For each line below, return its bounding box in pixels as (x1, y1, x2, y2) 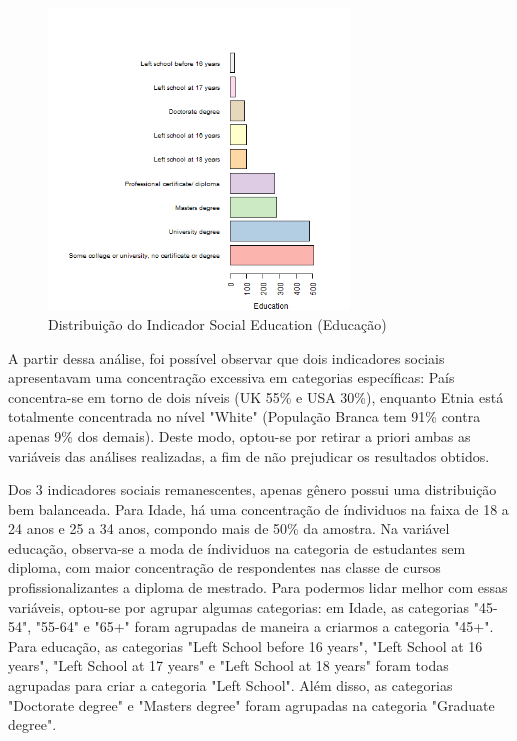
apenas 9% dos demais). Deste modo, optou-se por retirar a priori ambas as (8, 425, 471, 446)
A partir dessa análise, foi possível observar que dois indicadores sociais (8, 347, 445, 368)
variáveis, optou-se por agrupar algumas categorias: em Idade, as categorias (8, 596, 470, 617)
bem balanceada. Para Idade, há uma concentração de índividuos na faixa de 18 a (8, 498, 509, 519)
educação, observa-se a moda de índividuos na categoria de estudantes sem (8, 537, 466, 558)
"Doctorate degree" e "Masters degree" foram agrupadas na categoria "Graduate (8, 694, 495, 715)
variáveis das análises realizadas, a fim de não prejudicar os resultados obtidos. (8, 445, 490, 466)
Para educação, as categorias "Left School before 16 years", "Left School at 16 (8, 635, 483, 656)
